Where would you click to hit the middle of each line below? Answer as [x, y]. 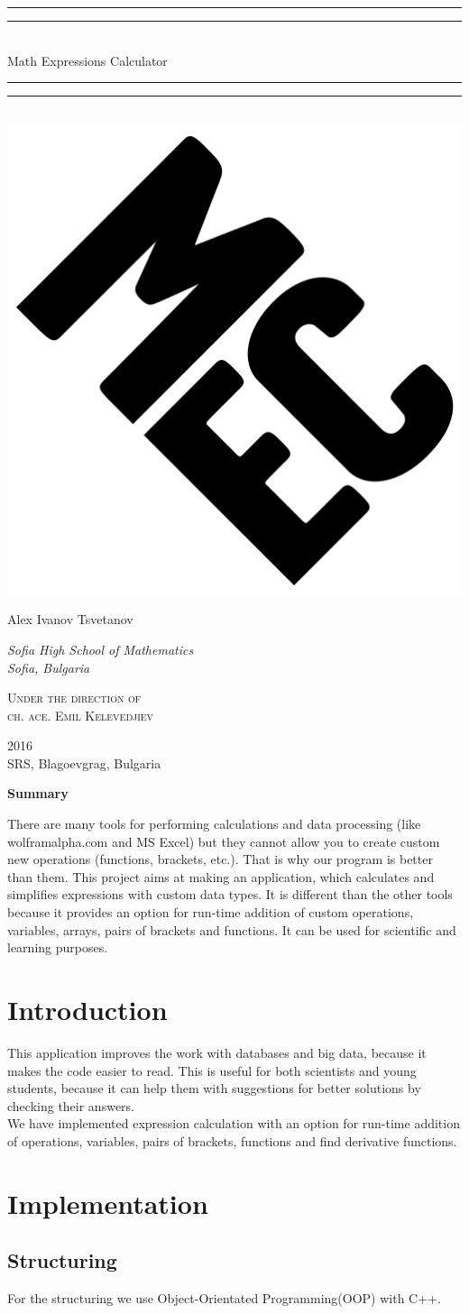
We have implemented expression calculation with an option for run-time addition [234, 1123]
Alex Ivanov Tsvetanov [70, 619]
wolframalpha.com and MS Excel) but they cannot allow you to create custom [224, 841]
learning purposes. [58, 947]
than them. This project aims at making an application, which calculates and [221, 876]
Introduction [87, 1009]
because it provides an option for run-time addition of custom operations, [211, 912]
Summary [38, 793]
